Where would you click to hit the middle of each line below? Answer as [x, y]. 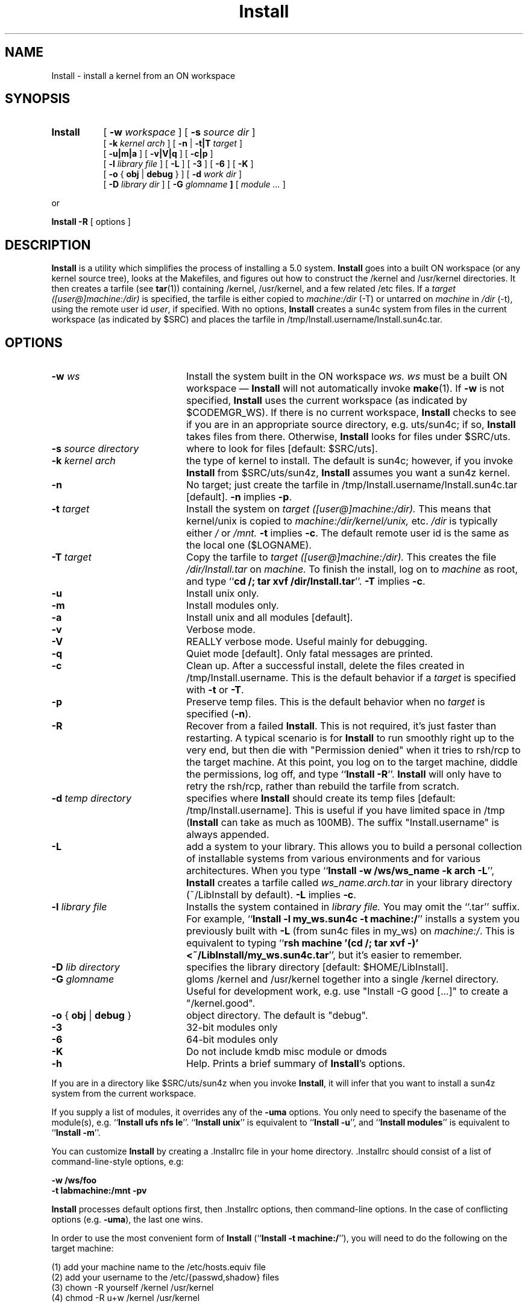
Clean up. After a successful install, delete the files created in [325, 666]
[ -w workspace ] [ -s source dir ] [179, 132]
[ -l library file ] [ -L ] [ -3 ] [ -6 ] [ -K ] [178, 164]
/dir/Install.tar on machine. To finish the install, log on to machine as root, [352, 569]
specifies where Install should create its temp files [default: [321, 798]
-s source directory [95, 449]
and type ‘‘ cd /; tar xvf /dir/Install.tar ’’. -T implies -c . [306, 581]
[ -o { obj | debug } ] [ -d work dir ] [173, 174]
